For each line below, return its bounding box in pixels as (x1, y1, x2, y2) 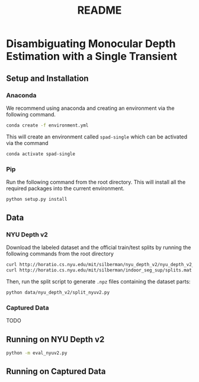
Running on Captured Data (6, 367, 106, 377)
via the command (6, 139, 49, 146)
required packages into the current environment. (6, 185, 124, 192)
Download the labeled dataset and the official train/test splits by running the (6, 244, 191, 251)
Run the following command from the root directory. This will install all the (6, 178, 186, 185)
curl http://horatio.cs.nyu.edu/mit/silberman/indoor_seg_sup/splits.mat (6, 267, 192, 273)
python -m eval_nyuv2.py (6, 350, 68, 356)
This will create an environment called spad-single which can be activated (6, 133, 188, 140)
